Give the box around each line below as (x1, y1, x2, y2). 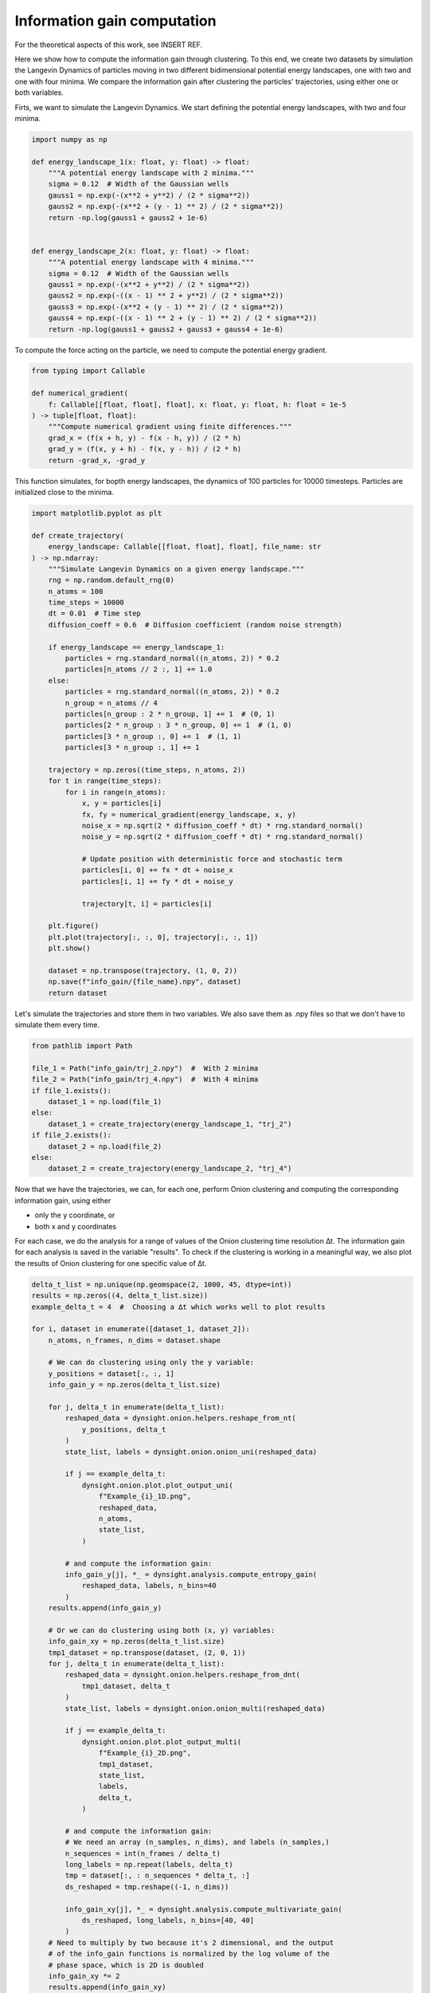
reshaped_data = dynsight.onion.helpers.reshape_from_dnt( (64, 1670, 301, 1680)
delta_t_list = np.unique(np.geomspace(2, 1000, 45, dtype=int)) (31, 1280, 292, 1289)
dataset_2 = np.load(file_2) (48, 1142, 162, 1151)
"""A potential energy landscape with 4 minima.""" (48, 257, 255, 267)
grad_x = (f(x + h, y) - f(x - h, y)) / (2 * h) (48, 433, 242, 442)
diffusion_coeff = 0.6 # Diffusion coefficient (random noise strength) (48, 620, 342, 629)
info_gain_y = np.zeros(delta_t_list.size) (48, 1380, 221, 1390)
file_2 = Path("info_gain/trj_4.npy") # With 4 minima (31, 1075, 259, 1084)
